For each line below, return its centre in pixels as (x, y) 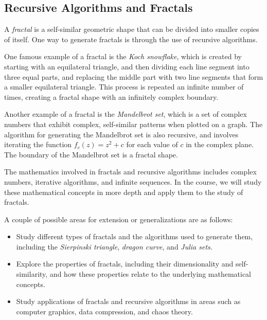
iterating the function (38, 144)
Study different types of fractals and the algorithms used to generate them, (135, 236)
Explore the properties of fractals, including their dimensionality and (125, 264)
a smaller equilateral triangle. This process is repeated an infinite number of (124, 87)
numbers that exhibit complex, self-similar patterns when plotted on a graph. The (133, 124)
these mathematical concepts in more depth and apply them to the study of (124, 192)
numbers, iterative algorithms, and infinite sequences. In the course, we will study (133, 181)
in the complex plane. (220, 144)
